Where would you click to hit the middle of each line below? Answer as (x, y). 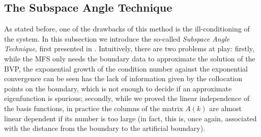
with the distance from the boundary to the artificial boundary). (105, 128)
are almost (226, 108)
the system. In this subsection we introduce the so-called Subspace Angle (117, 38)
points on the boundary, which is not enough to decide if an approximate (118, 88)
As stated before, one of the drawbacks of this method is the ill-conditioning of (127, 29)
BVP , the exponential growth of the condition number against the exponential (126, 68)
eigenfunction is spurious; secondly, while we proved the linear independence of (127, 98)
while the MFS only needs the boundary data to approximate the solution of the (130, 58)
